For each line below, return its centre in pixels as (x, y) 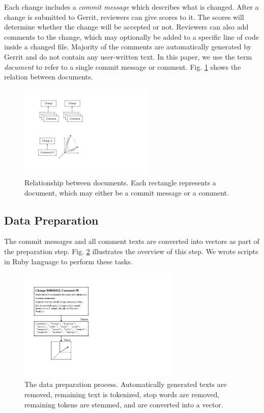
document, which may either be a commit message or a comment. (127, 192)
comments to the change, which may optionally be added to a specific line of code (132, 36)
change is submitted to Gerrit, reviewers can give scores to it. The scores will (124, 17)
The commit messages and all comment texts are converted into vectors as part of (132, 241)
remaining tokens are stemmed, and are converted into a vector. (124, 404)
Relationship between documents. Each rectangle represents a (120, 183)
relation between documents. (49, 77)
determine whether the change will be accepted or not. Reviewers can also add (126, 27)
